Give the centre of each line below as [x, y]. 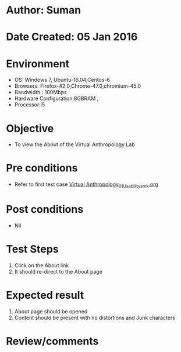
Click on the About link [42, 265]
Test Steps [33, 249]
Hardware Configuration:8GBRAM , [56, 99]
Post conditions [45, 210]
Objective [30, 128]
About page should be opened [51, 311]
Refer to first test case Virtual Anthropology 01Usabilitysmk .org [86, 185]
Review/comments [52, 341]
